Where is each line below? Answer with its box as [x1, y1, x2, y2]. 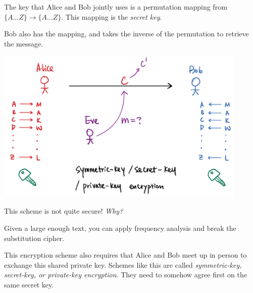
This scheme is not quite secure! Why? [4, 206, 123, 216]
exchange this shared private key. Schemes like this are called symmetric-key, [4, 259, 242, 270]
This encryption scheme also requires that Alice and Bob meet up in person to [4, 250, 247, 260]
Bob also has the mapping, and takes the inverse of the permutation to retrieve [4, 28, 249, 39]
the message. [4, 38, 43, 48]
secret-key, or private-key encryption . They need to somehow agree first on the [4, 269, 247, 280]
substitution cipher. [4, 232, 65, 243]
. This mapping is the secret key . [61, 11, 162, 22]
